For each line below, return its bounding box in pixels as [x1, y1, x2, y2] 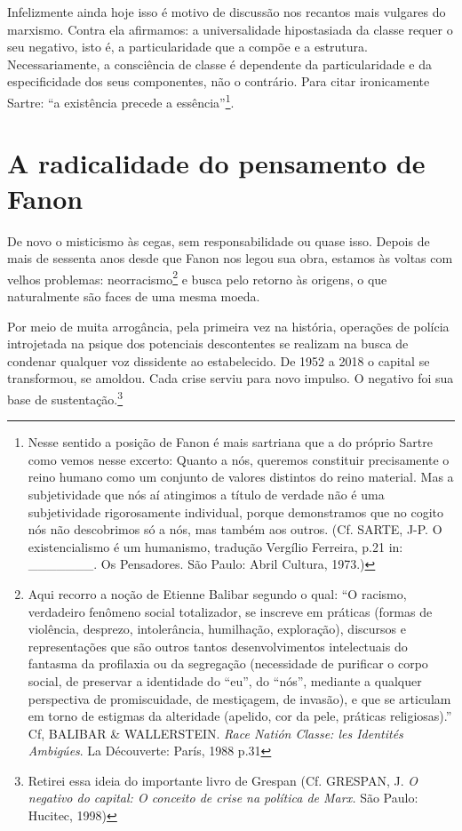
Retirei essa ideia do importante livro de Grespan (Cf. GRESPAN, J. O [28, 771, 418, 789]
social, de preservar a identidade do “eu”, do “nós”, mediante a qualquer [28, 671, 422, 690]
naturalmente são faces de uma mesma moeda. [7, 286, 260, 305]
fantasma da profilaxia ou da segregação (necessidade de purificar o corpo [28, 654, 428, 673]
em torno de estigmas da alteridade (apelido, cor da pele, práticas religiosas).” [28, 707, 452, 725]
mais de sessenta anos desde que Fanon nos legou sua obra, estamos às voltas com [7, 249, 453, 268]
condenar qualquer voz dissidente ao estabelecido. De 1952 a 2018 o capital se [7, 351, 430, 370]
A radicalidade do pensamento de [7, 145, 426, 181]
